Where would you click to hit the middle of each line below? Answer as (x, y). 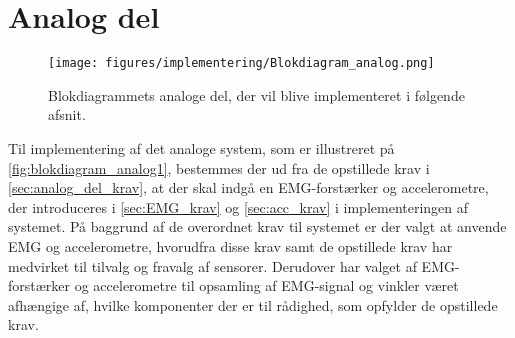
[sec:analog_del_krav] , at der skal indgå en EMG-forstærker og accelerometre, (248, 187)
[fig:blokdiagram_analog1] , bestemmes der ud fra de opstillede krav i (219, 167)
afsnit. (67, 114)
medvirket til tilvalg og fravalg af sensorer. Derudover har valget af (212, 265)
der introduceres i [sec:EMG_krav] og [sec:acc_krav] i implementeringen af (238, 206)
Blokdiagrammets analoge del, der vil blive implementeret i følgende (256, 94)
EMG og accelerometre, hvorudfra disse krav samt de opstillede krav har (230, 245)
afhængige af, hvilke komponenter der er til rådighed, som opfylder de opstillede (253, 304)
